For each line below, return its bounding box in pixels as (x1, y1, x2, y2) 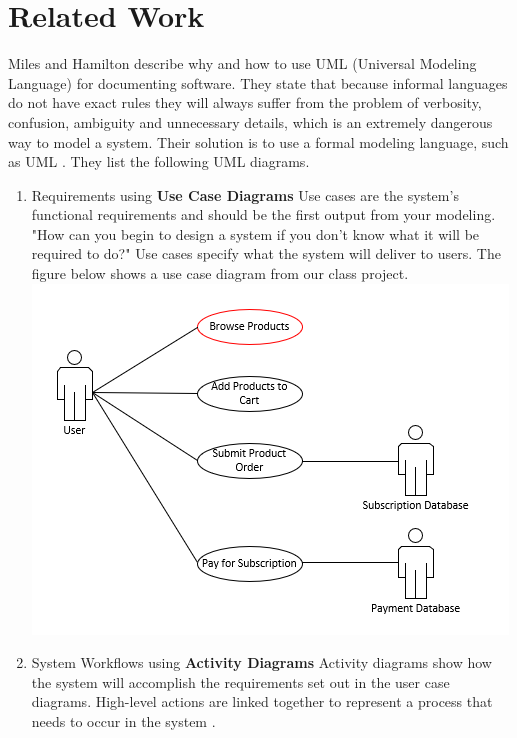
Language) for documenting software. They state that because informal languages (8, 72, 508, 93)
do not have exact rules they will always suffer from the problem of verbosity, (8, 92, 482, 113)
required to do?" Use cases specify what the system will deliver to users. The (31, 243, 501, 264)
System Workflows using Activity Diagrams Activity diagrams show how (31, 652, 492, 673)
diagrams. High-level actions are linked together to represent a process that (31, 691, 493, 712)
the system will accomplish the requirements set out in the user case (31, 671, 450, 692)
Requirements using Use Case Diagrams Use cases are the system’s (31, 184, 459, 205)
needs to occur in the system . (31, 711, 216, 732)
